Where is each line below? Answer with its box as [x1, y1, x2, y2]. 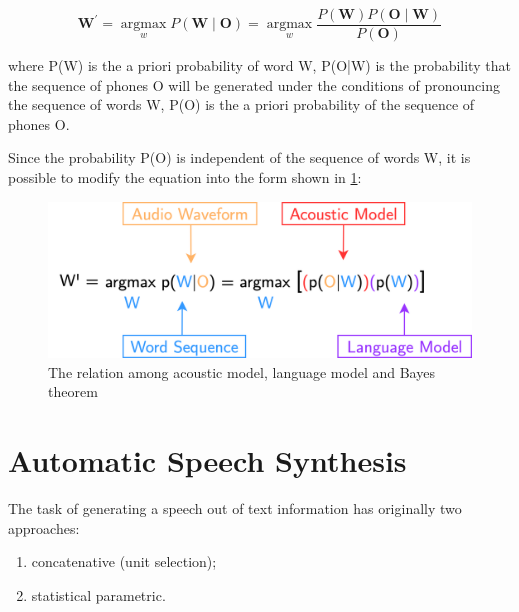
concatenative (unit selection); [31, 551, 217, 572]
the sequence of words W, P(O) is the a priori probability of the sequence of [8, 94, 475, 115]
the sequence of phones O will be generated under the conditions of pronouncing [8, 74, 500, 95]
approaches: [8, 517, 80, 538]
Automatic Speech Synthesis [8, 440, 407, 481]
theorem [48, 381, 98, 402]
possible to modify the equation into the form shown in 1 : [8, 167, 362, 188]
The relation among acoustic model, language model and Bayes [48, 361, 435, 382]
